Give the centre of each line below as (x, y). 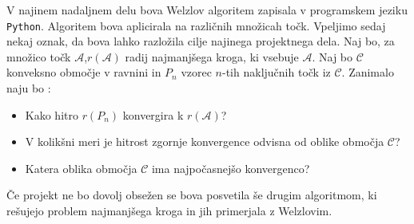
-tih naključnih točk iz (277, 72)
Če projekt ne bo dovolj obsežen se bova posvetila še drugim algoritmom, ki (192, 195)
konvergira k (153, 114)
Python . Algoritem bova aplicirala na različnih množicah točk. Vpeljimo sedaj (196, 25)
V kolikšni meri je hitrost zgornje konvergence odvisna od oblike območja (205, 141)
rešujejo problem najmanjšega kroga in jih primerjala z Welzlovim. (169, 210)
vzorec (196, 72)
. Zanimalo (368, 72)
